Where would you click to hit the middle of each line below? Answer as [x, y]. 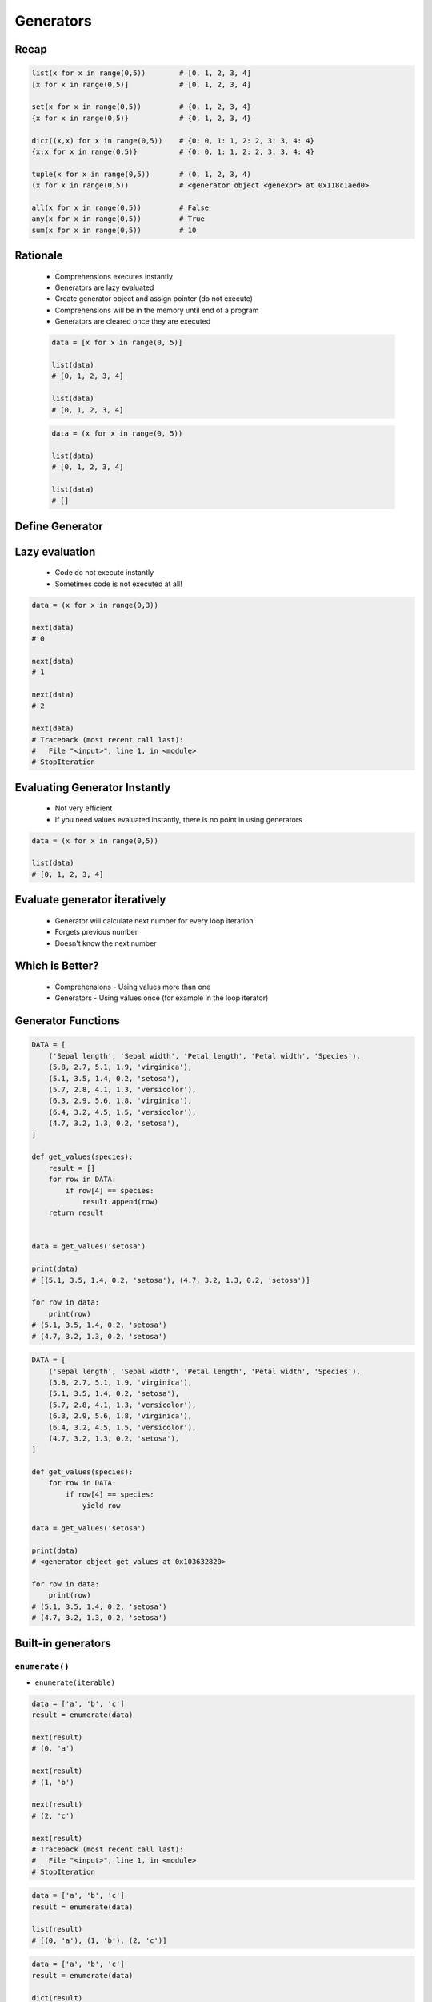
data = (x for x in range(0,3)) [95, 605]
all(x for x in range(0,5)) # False [120, 207]
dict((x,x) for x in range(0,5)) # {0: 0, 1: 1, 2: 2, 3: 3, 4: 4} [173, 141]
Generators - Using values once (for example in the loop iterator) [162, 998]
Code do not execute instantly [104, 573]
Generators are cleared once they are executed [133, 321]
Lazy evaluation [55, 551]
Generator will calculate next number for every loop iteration [154, 920]
